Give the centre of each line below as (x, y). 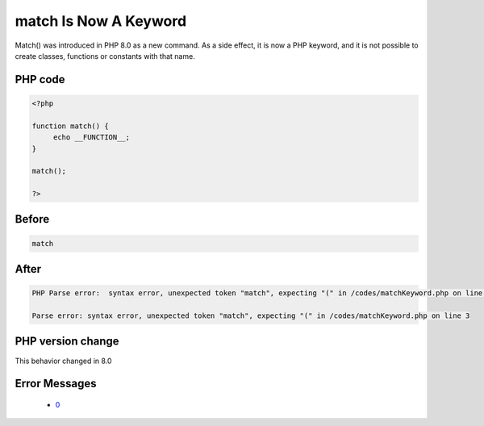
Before (32, 219)
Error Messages (56, 384)
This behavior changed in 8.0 (63, 361)
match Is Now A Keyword (101, 21)
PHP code (40, 79)
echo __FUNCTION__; (92, 138)
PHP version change (67, 342)
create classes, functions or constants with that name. (105, 56)
